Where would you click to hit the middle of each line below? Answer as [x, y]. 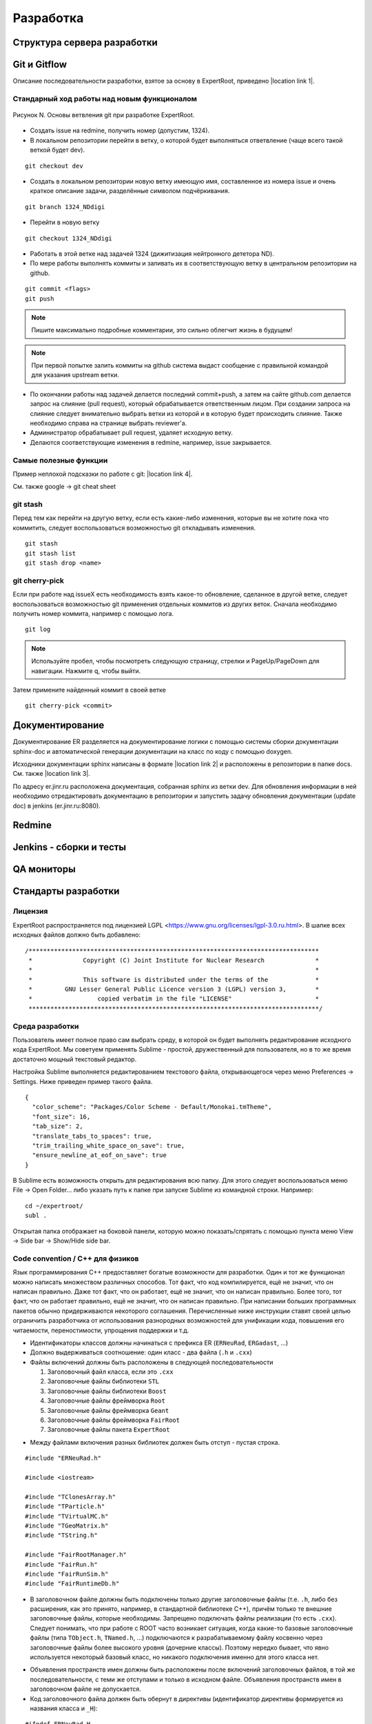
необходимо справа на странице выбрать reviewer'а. [108, 423]
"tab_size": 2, [58, 1126]
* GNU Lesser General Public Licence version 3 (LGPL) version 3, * [174, 989]
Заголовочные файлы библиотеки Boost [107, 1391]
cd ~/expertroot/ [54, 1206]
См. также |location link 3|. [52, 774]
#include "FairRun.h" [61, 1564]
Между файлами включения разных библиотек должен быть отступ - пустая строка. [155, 1442]
